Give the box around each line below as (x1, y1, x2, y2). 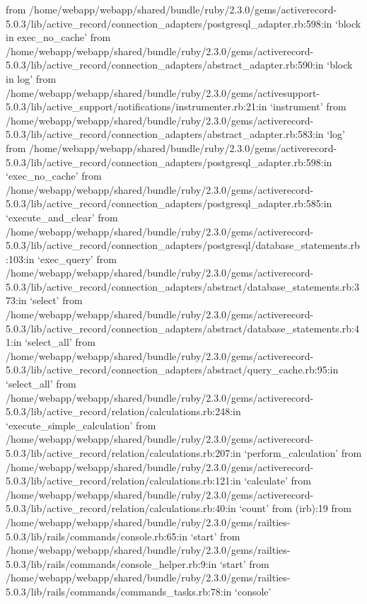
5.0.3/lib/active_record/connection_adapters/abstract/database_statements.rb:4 (6, 320, 359, 335)
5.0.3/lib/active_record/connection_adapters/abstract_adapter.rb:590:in (6, 57, 324, 72)
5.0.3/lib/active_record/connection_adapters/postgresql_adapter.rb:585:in (6, 196, 332, 211)
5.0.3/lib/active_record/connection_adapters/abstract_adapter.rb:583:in (6, 127, 324, 141)
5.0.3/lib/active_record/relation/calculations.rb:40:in (6, 501, 236, 516)
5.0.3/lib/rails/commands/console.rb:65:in (6, 528, 188, 543)
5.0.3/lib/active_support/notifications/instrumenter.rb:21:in (6, 99, 267, 114)
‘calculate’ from (244, 473, 311, 488)
